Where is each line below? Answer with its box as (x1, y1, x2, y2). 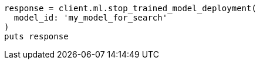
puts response (4, 32, 69, 41)
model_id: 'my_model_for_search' (13, 13, 168, 22)
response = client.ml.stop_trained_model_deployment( (4, 4, 256, 13)
